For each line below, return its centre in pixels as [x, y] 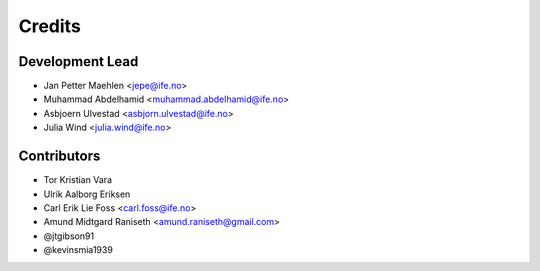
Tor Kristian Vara [78, 180]
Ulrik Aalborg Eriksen [87, 194]
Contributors [59, 156]
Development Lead [78, 61]
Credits [50, 26]
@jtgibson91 [69, 236]
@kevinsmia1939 [78, 250]
